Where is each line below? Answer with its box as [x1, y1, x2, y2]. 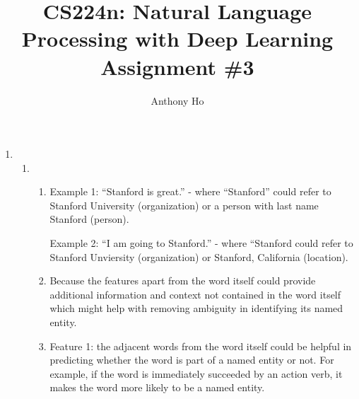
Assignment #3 [100, 52, 254, 81]
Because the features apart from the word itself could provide [49, 273, 316, 288]
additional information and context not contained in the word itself [49, 287, 341, 301]
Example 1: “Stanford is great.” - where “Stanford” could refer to [49, 184, 331, 199]
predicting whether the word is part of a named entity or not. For [49, 352, 334, 367]
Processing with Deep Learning [21, 24, 334, 53]
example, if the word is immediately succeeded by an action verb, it [49, 366, 343, 381]
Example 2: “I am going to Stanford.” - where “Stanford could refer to [49, 236, 353, 250]
